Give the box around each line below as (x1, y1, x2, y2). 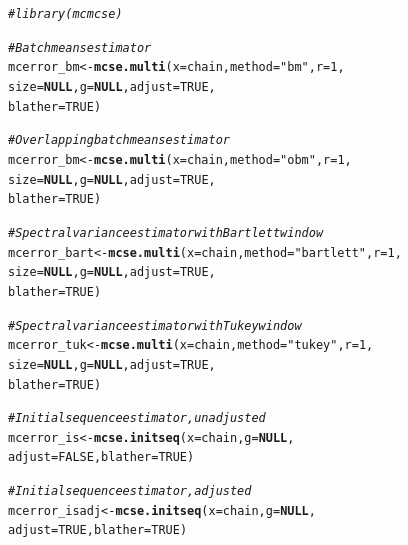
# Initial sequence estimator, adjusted (8, 484, 252, 499)
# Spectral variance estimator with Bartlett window (8, 225, 324, 240)
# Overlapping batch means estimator (8, 133, 230, 148)
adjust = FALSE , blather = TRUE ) (8, 450, 195, 465)
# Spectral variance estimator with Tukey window (8, 318, 302, 333)
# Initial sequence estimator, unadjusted (8, 411, 266, 426)
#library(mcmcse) (8, 7, 123, 21)
